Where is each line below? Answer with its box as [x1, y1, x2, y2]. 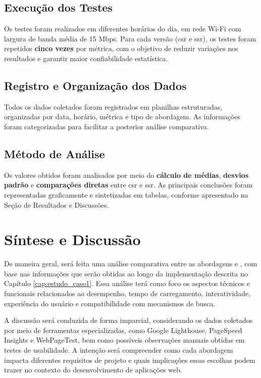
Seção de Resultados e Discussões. [4, 199, 109, 210]
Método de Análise [4, 146, 105, 161]
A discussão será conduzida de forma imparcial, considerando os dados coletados [4, 315, 253, 325]
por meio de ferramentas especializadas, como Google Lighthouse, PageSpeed [4, 324, 242, 335]
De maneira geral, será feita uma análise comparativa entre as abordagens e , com [4, 258, 257, 269]
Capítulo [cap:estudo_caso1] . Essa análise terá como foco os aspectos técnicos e [4, 278, 250, 289]
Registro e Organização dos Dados [4, 77, 187, 93]
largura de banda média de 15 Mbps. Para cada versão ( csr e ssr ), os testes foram [4, 33, 256, 43]
